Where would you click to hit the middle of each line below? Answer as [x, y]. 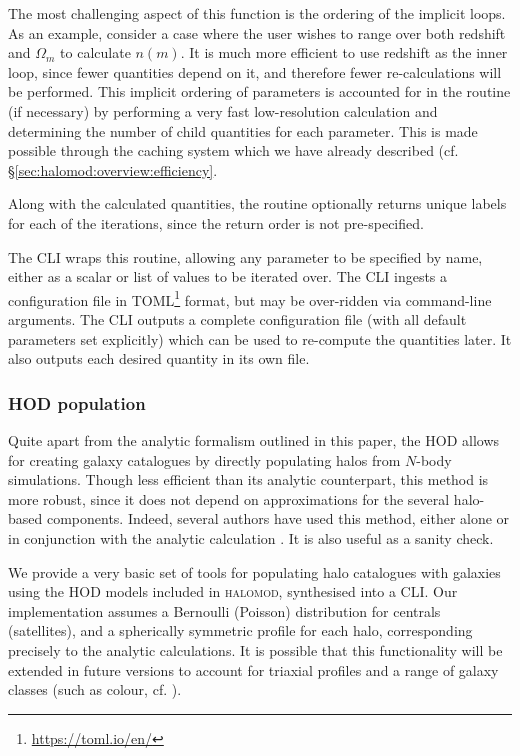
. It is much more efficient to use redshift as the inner [344, 52]
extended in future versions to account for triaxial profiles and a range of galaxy [253, 669]
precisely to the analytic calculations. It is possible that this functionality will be [255, 649]
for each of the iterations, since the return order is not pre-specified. [216, 222]
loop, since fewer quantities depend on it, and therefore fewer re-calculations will [255, 71]
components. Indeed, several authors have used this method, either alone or [278, 518]
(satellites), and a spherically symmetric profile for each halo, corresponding [240, 630]
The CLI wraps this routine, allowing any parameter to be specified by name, [245, 256]
